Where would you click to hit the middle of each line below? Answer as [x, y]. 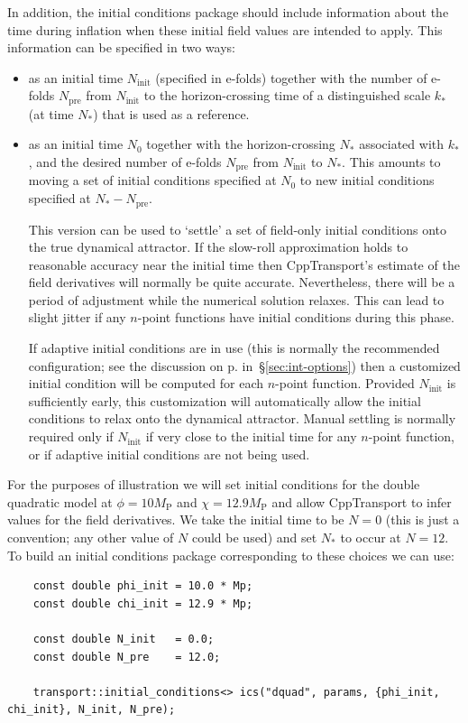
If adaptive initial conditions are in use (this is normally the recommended [234, 348]
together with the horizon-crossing [241, 144]
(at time [51, 113]
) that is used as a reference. [171, 113]
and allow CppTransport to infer [362, 501]
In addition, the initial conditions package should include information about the [228, 12]
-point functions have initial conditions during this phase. [296, 317]
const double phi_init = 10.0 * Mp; [143, 586]
